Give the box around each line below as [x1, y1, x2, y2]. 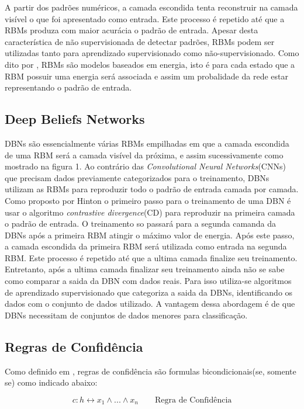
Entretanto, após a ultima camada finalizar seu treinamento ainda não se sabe [5, 263, 285, 275]
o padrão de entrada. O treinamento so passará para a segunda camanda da [5, 217, 277, 230]
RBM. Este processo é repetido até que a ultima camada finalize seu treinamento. [5, 251, 298, 264]
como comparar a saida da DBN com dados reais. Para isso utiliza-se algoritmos [5, 275, 292, 287]
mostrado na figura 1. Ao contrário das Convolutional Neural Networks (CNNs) [5, 160, 286, 172]
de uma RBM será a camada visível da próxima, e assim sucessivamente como [5, 148, 284, 161]
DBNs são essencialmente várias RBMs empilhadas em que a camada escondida [5, 137, 289, 149]
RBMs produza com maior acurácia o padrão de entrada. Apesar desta [5, 24, 258, 36]
